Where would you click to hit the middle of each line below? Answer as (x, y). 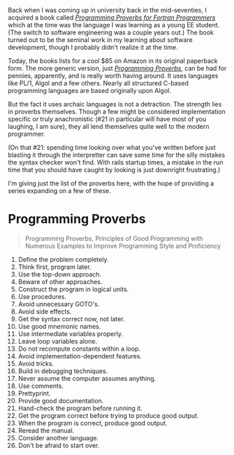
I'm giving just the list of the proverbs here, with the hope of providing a (111, 183)
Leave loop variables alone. (57, 341)
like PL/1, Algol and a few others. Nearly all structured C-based (98, 83)
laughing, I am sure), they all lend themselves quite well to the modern (109, 126)
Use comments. (41, 386)
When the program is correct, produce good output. (93, 423)
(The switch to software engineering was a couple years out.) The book (111, 32)
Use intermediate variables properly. (70, 334)
